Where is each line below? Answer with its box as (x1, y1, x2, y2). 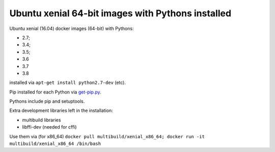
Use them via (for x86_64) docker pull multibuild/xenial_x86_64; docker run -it (9, 133, 205, 139)
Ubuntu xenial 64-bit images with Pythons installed (9, 8, 232, 19)
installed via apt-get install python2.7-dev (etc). (9, 79, 126, 86)
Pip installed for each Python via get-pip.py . (9, 89, 101, 95)
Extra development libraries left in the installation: (9, 107, 113, 114)
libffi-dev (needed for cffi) (22, 124, 77, 130)
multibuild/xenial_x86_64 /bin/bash (9, 141, 101, 147)
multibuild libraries (22, 117, 61, 123)
